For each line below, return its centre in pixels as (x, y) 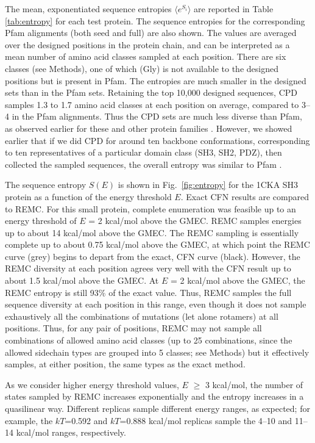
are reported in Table (234, 9)
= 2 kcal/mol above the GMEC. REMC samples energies (195, 221)
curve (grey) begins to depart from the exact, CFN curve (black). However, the (153, 256)
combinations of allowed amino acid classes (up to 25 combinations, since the (149, 340)
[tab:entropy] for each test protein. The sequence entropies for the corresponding (155, 20)
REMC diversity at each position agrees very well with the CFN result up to (148, 268)
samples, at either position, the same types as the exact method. (125, 364)
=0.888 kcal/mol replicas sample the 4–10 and (206, 420)
